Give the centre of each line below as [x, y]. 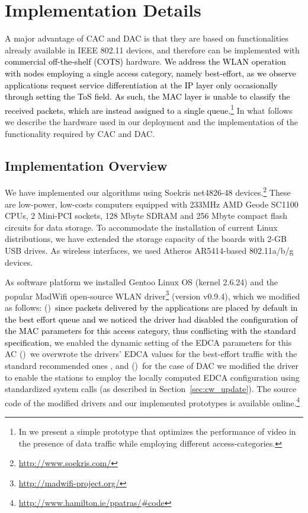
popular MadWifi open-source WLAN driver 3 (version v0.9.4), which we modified [153, 295]
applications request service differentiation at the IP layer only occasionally [141, 85]
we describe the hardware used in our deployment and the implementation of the [151, 121]
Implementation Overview [86, 165]
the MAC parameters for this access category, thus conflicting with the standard [150, 331]
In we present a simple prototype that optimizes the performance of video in [157, 431]
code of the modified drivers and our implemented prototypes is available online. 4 [153, 402]
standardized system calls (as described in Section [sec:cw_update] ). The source [151, 389]
